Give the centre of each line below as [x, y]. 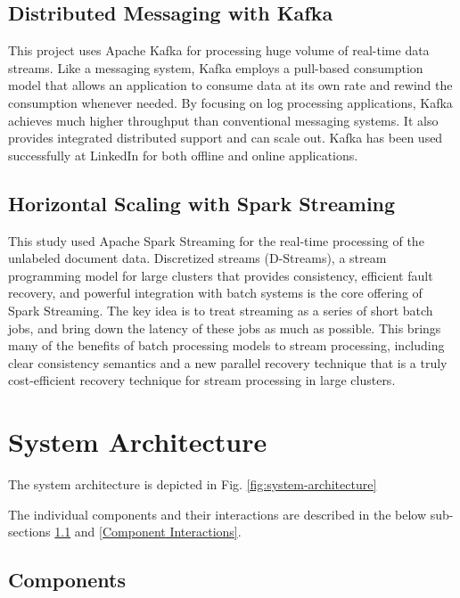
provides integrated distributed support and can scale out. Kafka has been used [226, 138]
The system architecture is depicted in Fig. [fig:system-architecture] [193, 484]
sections [29, 532]
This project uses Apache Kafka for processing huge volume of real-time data [219, 50]
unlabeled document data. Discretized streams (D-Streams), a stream [197, 258]
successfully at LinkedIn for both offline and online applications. [183, 155]
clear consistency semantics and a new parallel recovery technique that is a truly [228, 362]
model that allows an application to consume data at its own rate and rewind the [230, 85]
